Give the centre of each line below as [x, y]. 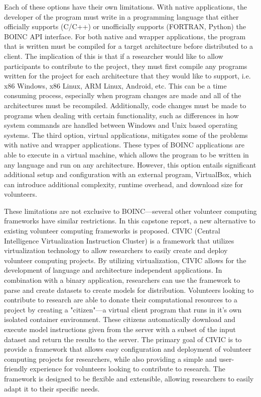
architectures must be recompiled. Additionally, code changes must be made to [125, 105]
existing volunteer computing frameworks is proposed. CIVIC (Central [112, 231]
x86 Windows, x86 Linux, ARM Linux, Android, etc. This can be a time [115, 85]
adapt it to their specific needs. [52, 388]
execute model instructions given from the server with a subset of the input [120, 329]
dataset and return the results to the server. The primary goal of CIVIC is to [123, 339]
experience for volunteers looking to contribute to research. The [127, 369]
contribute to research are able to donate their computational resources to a [121, 300]
